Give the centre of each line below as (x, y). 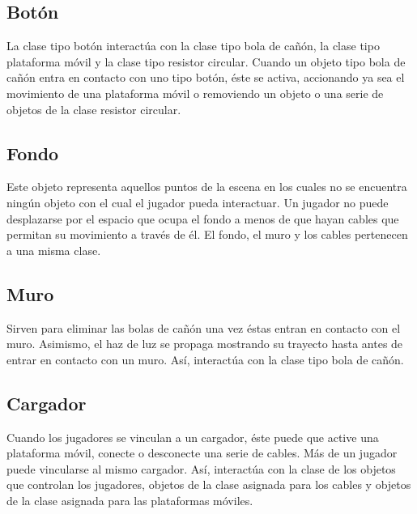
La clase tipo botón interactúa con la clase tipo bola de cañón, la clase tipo (193, 46)
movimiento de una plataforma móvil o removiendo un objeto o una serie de (195, 93)
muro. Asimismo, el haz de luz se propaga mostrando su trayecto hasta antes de (205, 344)
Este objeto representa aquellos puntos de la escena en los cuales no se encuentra (207, 187)
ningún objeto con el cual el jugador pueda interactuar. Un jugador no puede (198, 202)
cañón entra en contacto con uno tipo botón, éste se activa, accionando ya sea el (206, 77)
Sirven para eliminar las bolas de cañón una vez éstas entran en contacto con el (204, 327)
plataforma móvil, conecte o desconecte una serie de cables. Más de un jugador (202, 453)
